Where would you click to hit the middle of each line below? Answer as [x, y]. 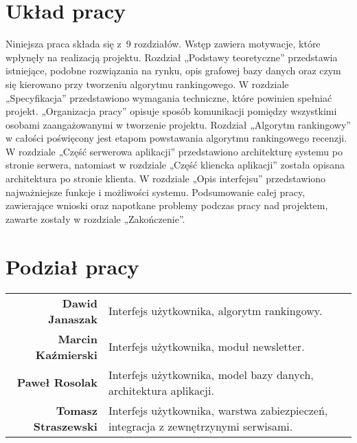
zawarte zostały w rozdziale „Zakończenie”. [95, 218]
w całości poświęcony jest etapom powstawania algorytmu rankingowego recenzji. [176, 138]
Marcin [78, 338]
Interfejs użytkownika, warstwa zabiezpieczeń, [218, 410]
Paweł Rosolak [57, 382]
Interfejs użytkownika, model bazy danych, [211, 374]
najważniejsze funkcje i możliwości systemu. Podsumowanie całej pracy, [156, 192]
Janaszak [73, 318]
